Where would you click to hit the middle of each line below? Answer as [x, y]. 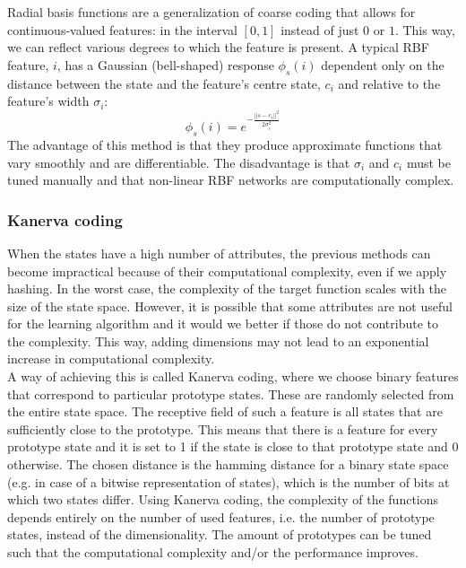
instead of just [320, 29]
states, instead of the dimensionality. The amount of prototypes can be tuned [220, 534]
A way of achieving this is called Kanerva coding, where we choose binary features [233, 376]
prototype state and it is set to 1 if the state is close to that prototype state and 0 [233, 446]
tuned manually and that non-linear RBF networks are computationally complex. [231, 180]
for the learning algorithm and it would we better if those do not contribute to [223, 323]
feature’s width [48, 101]
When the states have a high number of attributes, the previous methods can [219, 253]
